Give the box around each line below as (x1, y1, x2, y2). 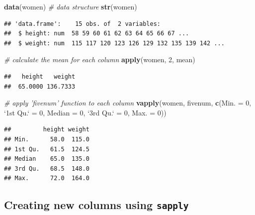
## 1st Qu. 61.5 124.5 (4, 145, 89, 153)
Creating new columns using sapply (4, 197, 189, 213)
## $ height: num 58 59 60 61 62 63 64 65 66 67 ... (4, 30, 189, 37)
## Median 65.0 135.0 (4, 155, 89, 163)
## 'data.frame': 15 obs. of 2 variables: (4, 20, 161, 27)
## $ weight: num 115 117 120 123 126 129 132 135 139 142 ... (4, 39, 225, 47)
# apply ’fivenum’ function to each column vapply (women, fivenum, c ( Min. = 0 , (4, 98, 252, 108)
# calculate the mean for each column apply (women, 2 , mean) (4, 54, 195, 65)
